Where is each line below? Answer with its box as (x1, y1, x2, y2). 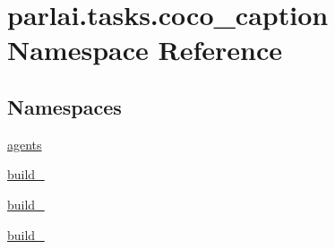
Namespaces (7, 92, 122, 120)
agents (7, 134, 42, 153)
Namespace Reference (7, 31, 282, 68)
